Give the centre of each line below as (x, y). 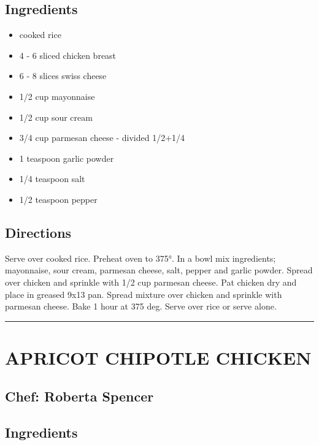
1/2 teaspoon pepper (58, 199)
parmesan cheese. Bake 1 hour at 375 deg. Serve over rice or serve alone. (141, 306)
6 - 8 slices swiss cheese (63, 76)
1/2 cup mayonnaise (57, 96)
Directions (38, 232)
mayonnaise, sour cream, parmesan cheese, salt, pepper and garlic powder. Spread (159, 270)
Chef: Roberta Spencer (79, 396)
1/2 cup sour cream (56, 117)
